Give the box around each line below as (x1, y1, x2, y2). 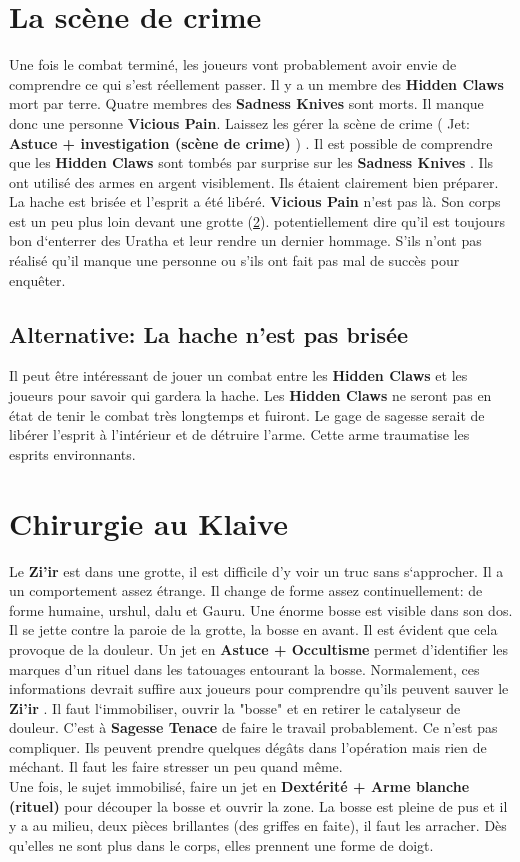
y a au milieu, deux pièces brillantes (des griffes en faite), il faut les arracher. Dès (9, 815, 507, 836)
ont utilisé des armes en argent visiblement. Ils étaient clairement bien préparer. (9, 171, 499, 192)
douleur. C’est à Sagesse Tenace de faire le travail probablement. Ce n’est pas (9, 717, 498, 738)
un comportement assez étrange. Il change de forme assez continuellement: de (9, 580, 483, 601)
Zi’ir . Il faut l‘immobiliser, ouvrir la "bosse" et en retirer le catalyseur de (9, 697, 461, 718)
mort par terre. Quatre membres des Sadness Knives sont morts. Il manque (9, 93, 484, 114)
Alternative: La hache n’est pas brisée (9, 318, 409, 349)
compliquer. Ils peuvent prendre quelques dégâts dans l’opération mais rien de (9, 736, 487, 757)
